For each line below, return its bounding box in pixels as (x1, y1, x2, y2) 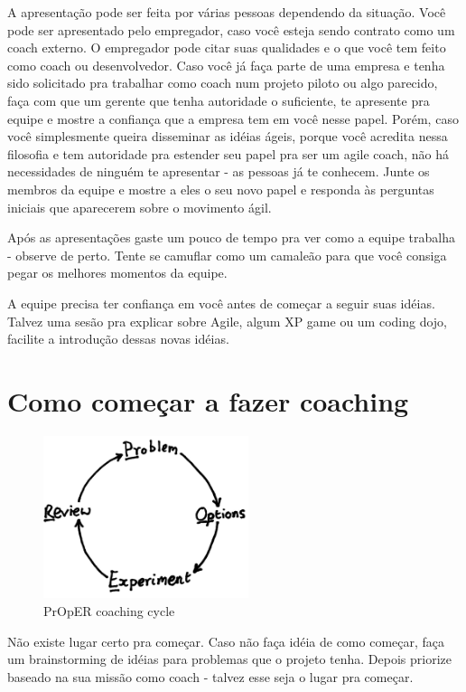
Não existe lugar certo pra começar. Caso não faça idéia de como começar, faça (7, 631, 445, 650)
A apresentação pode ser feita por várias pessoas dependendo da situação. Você (7, 3, 446, 21)
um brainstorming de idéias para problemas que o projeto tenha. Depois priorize (7, 649, 452, 668)
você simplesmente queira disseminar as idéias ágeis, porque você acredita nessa (7, 127, 448, 146)
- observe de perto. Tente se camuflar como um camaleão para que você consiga (7, 245, 447, 264)
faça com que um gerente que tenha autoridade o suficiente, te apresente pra (7, 90, 430, 109)
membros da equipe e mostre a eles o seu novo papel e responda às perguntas (7, 179, 434, 198)
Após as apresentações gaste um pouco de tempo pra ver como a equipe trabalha (7, 228, 455, 247)
